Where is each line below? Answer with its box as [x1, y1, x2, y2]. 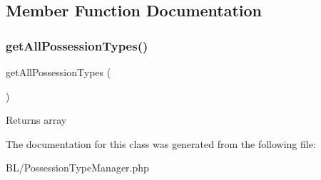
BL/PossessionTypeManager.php [6, 160, 149, 175]
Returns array [6, 112, 67, 127]
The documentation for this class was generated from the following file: [6, 136, 316, 151]
